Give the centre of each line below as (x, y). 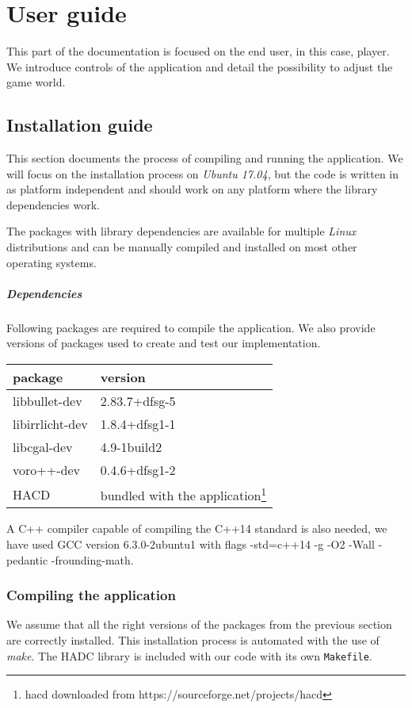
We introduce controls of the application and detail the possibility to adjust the (200, 66)
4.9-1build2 (131, 447)
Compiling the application (91, 595)
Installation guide (80, 125)
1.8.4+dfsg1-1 (138, 424)
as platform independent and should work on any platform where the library (192, 189)
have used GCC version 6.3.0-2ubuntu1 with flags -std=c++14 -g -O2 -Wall (191, 543)
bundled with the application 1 (183, 494)
